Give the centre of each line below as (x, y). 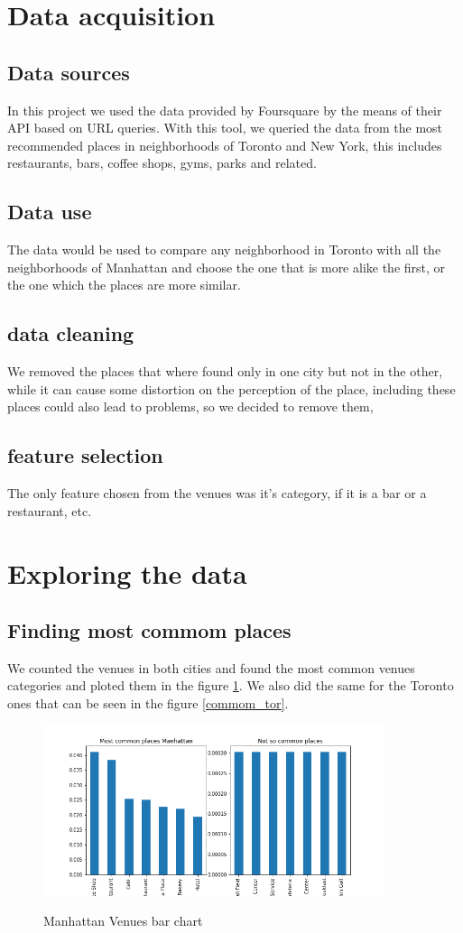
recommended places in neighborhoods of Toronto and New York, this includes (225, 145)
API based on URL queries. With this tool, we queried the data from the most (225, 128)
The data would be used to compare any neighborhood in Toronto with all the (224, 249)
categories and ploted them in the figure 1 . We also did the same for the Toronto (231, 685)
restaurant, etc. (50, 510)
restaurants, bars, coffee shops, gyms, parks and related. (162, 163)
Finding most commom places (149, 630)
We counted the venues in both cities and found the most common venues (211, 667)
